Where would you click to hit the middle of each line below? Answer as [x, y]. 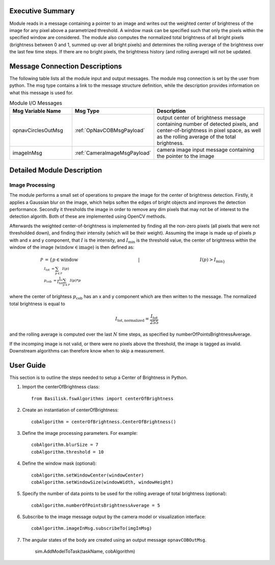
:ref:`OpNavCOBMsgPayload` [110, 130]
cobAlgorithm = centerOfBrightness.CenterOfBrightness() [104, 422]
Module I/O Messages [36, 103]
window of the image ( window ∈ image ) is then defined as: [72, 247]
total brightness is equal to [37, 304]
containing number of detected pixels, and [208, 124]
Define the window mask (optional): [59, 463]
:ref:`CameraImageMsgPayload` [113, 153]
